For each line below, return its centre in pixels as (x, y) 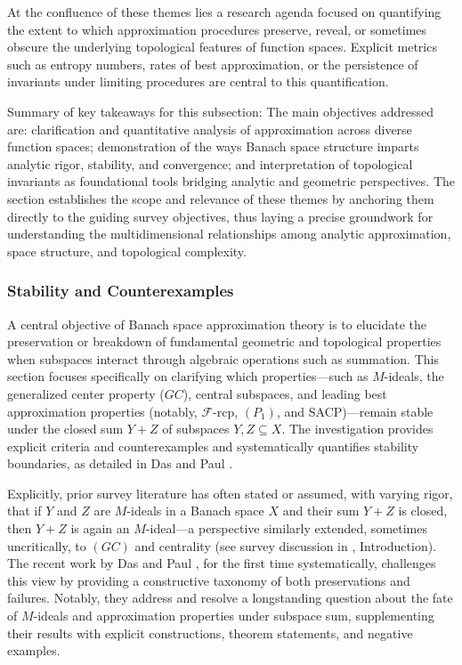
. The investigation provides (357, 429)
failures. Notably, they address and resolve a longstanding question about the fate (230, 598)
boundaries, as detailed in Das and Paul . (120, 463)
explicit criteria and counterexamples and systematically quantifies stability (213, 446)
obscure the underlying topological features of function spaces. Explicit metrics (222, 47)
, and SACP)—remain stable (355, 411)
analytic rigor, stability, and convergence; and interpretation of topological (210, 163)
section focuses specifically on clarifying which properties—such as (188, 376)
